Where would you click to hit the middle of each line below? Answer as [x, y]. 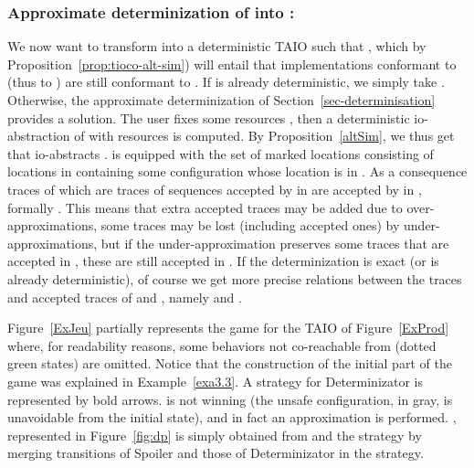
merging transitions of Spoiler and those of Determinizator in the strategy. [216, 453]
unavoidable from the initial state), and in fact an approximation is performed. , [232, 417]
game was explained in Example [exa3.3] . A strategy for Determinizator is [215, 381]
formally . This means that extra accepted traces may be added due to [205, 207]
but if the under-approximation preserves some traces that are [275, 243]
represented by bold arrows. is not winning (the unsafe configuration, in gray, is [230, 399]
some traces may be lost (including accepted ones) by [250, 225]
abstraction [39, 136]
